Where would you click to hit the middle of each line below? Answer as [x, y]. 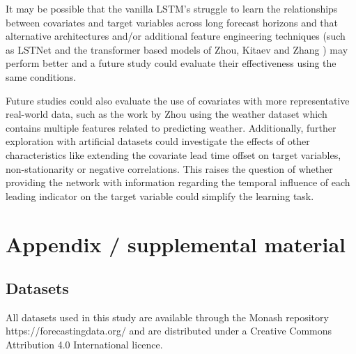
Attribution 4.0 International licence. [84, 345]
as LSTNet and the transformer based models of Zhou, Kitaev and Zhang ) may [177, 49]
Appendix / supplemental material [176, 244]
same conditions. [41, 76]
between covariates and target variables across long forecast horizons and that [172, 22]
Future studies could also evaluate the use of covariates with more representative [178, 100]
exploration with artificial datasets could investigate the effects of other [158, 141]
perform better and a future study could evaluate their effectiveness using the [171, 63]
